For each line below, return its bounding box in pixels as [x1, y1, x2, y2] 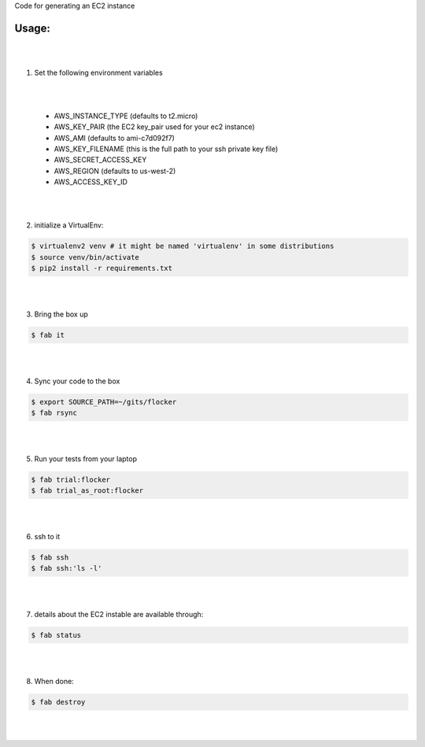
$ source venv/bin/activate [31, 253, 139, 261]
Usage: [14, 21, 51, 35]
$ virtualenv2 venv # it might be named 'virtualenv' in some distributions [31, 242, 334, 251]
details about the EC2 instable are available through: [34, 610, 204, 619]
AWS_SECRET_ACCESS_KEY [54, 155, 147, 165]
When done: [34, 676, 74, 686]
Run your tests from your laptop [34, 453, 138, 464]
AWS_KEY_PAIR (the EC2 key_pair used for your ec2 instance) [54, 122, 255, 131]
